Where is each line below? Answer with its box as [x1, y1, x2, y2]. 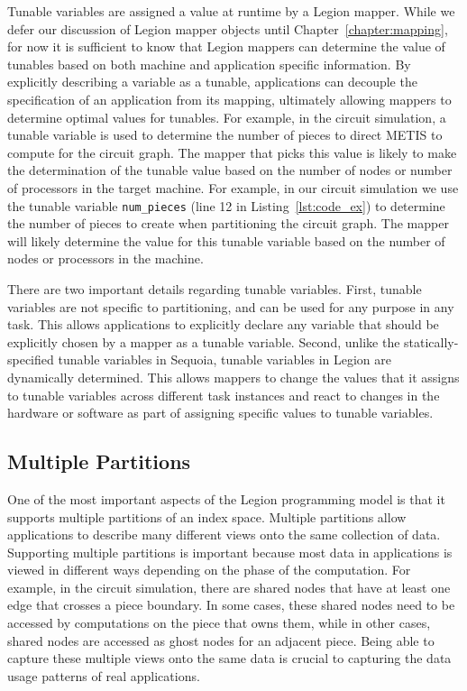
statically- [404, 332, 459, 351]
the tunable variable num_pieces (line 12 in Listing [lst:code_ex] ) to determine [7, 196, 445, 215]
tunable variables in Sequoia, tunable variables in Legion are [58, 350, 392, 369]
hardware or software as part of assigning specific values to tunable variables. [7, 403, 434, 422]
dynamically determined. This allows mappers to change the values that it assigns [7, 367, 460, 386]
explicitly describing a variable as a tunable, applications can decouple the [7, 72, 417, 91]
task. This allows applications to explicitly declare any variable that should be [7, 315, 439, 334]
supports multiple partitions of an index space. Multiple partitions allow [7, 507, 407, 526]
